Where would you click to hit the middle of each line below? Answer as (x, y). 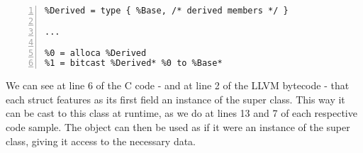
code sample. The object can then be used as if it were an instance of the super (178, 127)
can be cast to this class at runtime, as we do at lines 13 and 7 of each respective (181, 113)
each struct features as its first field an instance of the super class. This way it (175, 99)
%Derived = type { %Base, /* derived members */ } (167, 11)
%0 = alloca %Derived (96, 53)
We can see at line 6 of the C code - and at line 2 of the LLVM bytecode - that (178, 85)
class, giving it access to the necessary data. (101, 141)
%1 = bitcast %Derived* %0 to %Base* (134, 63)
